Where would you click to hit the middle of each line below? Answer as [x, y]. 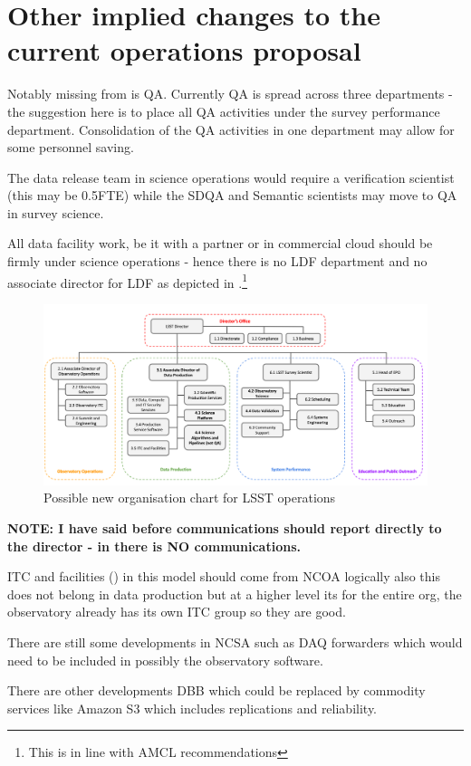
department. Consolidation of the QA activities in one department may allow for [231, 129]
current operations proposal [184, 50]
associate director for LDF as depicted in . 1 [127, 281]
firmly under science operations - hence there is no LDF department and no [217, 261]
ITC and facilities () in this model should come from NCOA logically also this [224, 576]
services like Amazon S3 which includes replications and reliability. [192, 708]
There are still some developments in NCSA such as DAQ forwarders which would [235, 642]
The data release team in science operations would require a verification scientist [231, 177]
